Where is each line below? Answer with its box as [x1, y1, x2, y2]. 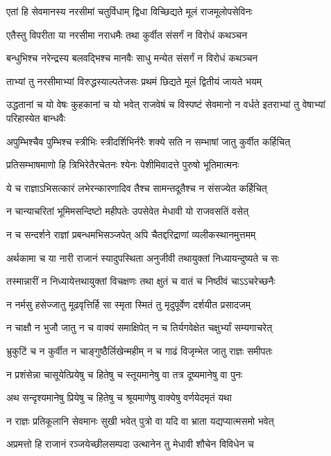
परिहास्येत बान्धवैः [6, 110, 66, 125]
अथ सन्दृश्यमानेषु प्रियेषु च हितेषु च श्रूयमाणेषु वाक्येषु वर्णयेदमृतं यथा [6, 390, 232, 405]
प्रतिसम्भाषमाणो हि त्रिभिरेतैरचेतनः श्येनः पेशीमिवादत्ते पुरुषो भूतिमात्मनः [6, 157, 239, 172]
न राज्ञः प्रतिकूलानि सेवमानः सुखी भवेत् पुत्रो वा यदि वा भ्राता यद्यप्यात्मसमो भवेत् [6, 413, 274, 428]
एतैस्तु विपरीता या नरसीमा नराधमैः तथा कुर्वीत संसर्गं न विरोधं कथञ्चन [6, 27, 248, 42]
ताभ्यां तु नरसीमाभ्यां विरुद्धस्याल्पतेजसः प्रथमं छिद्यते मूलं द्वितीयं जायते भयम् [6, 73, 262, 88]
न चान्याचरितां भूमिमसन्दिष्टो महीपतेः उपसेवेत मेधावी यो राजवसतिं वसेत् [6, 204, 249, 218]
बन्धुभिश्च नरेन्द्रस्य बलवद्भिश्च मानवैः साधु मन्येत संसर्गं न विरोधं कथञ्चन [6, 51, 258, 65]
